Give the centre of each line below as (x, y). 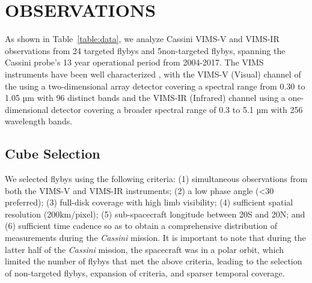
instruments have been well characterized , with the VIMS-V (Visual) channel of (153, 74)
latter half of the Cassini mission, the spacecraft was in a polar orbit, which (145, 249)
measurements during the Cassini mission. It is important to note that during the (155, 238)
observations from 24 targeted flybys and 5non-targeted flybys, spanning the (145, 50)
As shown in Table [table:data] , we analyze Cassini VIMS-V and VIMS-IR (142, 39)
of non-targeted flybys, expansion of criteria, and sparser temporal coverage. (145, 272)
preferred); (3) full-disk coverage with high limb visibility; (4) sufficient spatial (149, 202)
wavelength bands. (39, 121)
